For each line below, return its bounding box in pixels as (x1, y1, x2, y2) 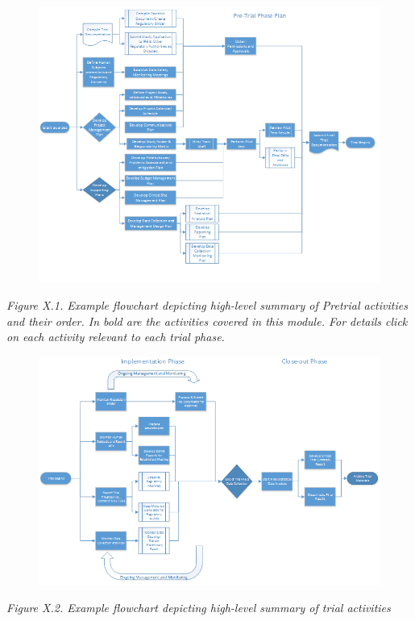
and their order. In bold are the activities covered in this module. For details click (6, 312, 408, 329)
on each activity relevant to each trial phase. (6, 328, 225, 345)
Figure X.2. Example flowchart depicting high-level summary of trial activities (6, 599, 391, 616)
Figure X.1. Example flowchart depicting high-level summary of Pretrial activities (6, 297, 408, 314)
